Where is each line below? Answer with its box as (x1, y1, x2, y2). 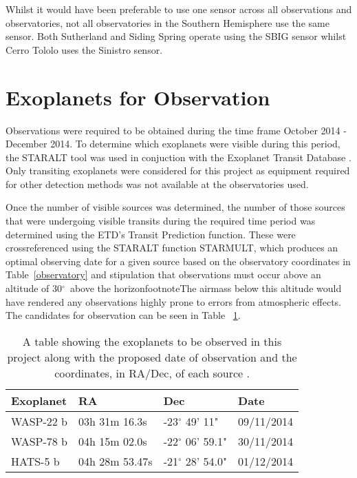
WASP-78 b (11, 433, 68, 449)
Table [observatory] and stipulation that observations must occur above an (6, 267, 321, 282)
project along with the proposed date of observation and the (7, 349, 297, 365)
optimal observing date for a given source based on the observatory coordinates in (6, 253, 351, 268)
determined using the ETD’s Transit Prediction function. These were (6, 227, 296, 241)
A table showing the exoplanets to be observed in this (22, 333, 282, 349)
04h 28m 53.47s (78, 453, 153, 469)
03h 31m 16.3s (78, 413, 147, 429)
